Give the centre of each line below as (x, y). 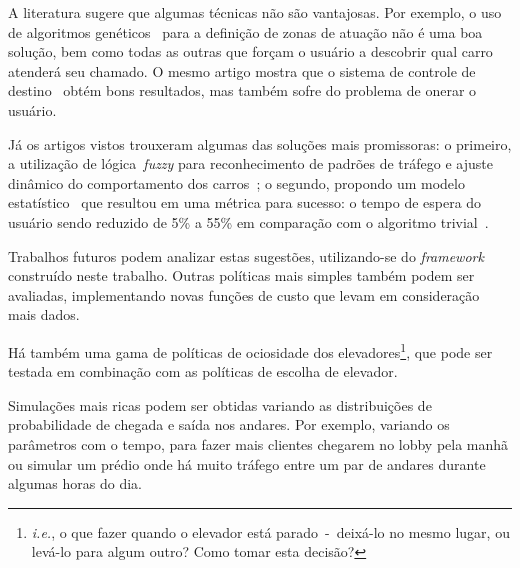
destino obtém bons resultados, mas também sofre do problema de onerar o (242, 90)
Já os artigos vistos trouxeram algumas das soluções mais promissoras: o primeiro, (260, 143)
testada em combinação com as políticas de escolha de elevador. (203, 371)
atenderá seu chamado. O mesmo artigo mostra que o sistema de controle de (242, 70)
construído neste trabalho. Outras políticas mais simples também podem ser (241, 275)
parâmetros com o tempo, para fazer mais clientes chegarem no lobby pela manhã (258, 443)
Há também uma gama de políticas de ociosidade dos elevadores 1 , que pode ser (250, 350)
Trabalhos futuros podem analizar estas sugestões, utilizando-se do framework (246, 255)
